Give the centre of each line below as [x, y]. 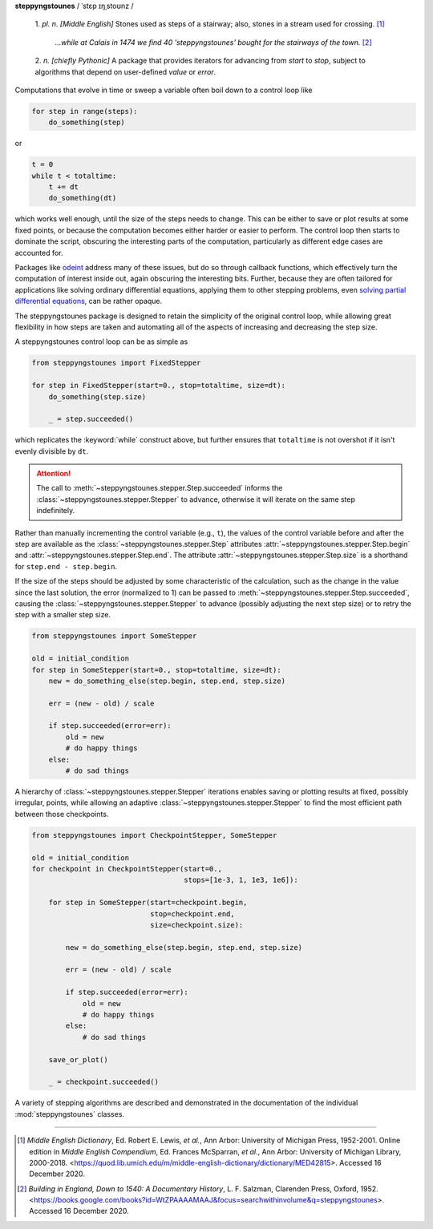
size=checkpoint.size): [196, 925]
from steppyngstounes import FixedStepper [116, 363]
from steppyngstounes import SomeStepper [114, 636]
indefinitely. [56, 511]
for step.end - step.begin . [66, 566]
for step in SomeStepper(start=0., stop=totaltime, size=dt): [156, 670]
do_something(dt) [83, 198]
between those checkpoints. [62, 814]
